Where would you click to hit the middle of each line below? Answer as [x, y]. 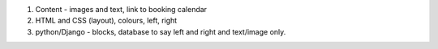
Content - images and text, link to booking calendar [121, 9]
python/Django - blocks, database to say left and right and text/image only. [161, 31]
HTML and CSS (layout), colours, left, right [106, 21]
